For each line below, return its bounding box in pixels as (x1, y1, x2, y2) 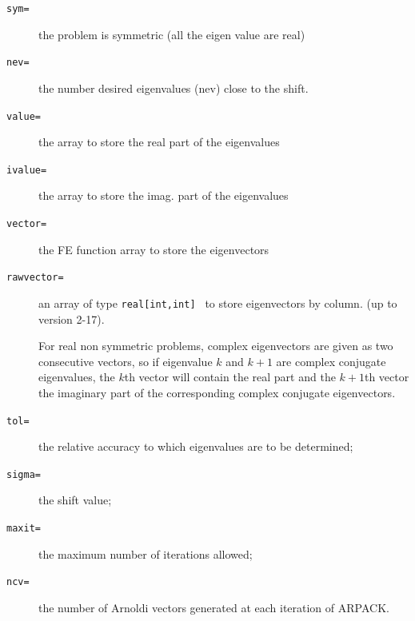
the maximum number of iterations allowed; (38, 545, 253, 562)
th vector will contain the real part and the (124, 368, 336, 385)
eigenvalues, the (38, 368, 115, 385)
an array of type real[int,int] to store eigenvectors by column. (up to (38, 294, 397, 311)
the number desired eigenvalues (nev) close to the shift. (38, 79, 309, 96)
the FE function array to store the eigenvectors (38, 241, 269, 257)
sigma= (6, 468, 41, 480)
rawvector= (6, 272, 64, 284)
